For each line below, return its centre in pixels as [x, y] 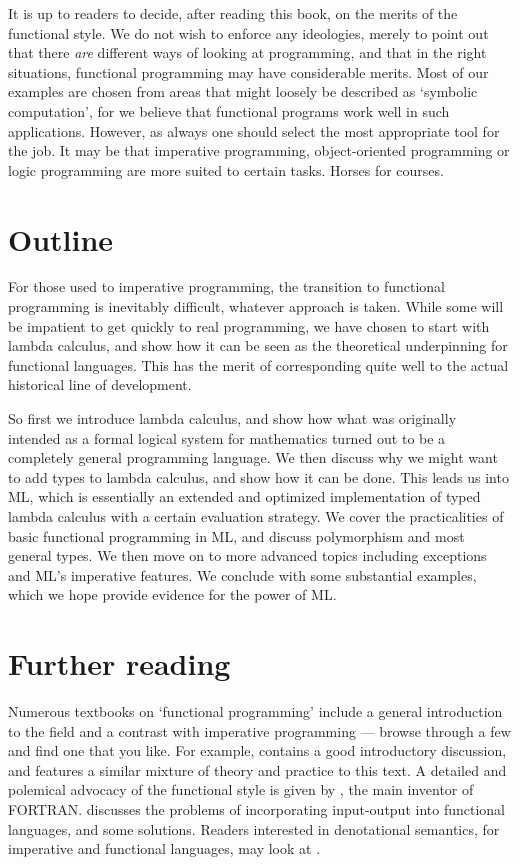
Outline [61, 238]
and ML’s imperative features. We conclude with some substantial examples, [242, 574]
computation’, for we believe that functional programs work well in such [229, 110]
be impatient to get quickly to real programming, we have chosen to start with [249, 325]
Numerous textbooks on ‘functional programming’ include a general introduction [255, 711]
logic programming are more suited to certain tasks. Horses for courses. [226, 169]
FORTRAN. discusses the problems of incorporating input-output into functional [256, 809]
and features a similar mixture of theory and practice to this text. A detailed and [257, 769]
